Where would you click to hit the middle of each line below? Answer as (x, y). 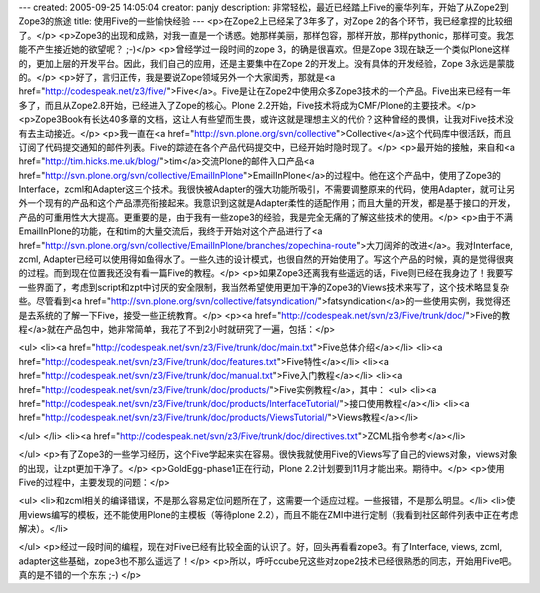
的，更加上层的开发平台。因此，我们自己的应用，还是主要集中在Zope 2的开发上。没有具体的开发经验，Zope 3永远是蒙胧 (266, 63)
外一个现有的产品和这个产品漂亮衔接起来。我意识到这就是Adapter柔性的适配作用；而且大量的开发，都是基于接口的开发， (267, 203)
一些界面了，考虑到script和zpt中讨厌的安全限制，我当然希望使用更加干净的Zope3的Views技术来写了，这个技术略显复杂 (264, 287)
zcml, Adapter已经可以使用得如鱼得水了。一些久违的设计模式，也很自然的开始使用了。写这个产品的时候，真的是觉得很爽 (266, 259)
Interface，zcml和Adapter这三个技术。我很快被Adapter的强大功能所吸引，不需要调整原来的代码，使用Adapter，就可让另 (266, 189)
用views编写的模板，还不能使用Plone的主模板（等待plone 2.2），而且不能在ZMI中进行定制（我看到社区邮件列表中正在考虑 (268, 514)
